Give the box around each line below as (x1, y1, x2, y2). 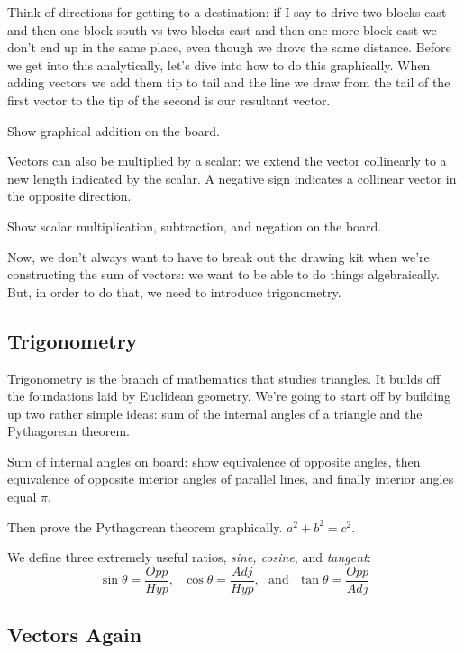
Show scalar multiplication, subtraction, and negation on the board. (7, 216, 382, 235)
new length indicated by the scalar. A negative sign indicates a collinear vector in (7, 168, 457, 187)
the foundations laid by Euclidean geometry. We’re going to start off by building (7, 386, 451, 405)
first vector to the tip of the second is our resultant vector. (7, 90, 331, 109)
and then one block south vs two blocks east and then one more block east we (7, 20, 437, 39)
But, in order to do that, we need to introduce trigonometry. (7, 282, 341, 301)
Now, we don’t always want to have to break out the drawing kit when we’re (7, 247, 430, 266)
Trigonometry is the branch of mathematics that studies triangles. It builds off (7, 368, 441, 387)
